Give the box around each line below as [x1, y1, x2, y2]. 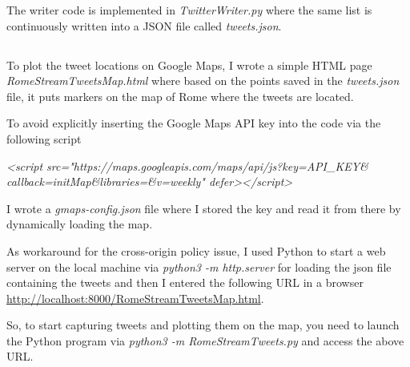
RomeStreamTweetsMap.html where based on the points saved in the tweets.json [6, 72, 400, 89]
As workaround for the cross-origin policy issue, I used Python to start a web [6, 242, 386, 259]
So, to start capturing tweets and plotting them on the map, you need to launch [6, 317, 400, 333]
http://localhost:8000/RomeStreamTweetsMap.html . [6, 289, 264, 306]
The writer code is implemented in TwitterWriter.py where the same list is [6, 2, 372, 18]
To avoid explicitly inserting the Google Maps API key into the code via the [6, 115, 381, 131]
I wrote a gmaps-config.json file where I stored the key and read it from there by [6, 200, 401, 216]
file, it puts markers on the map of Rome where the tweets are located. [6, 87, 354, 104]
